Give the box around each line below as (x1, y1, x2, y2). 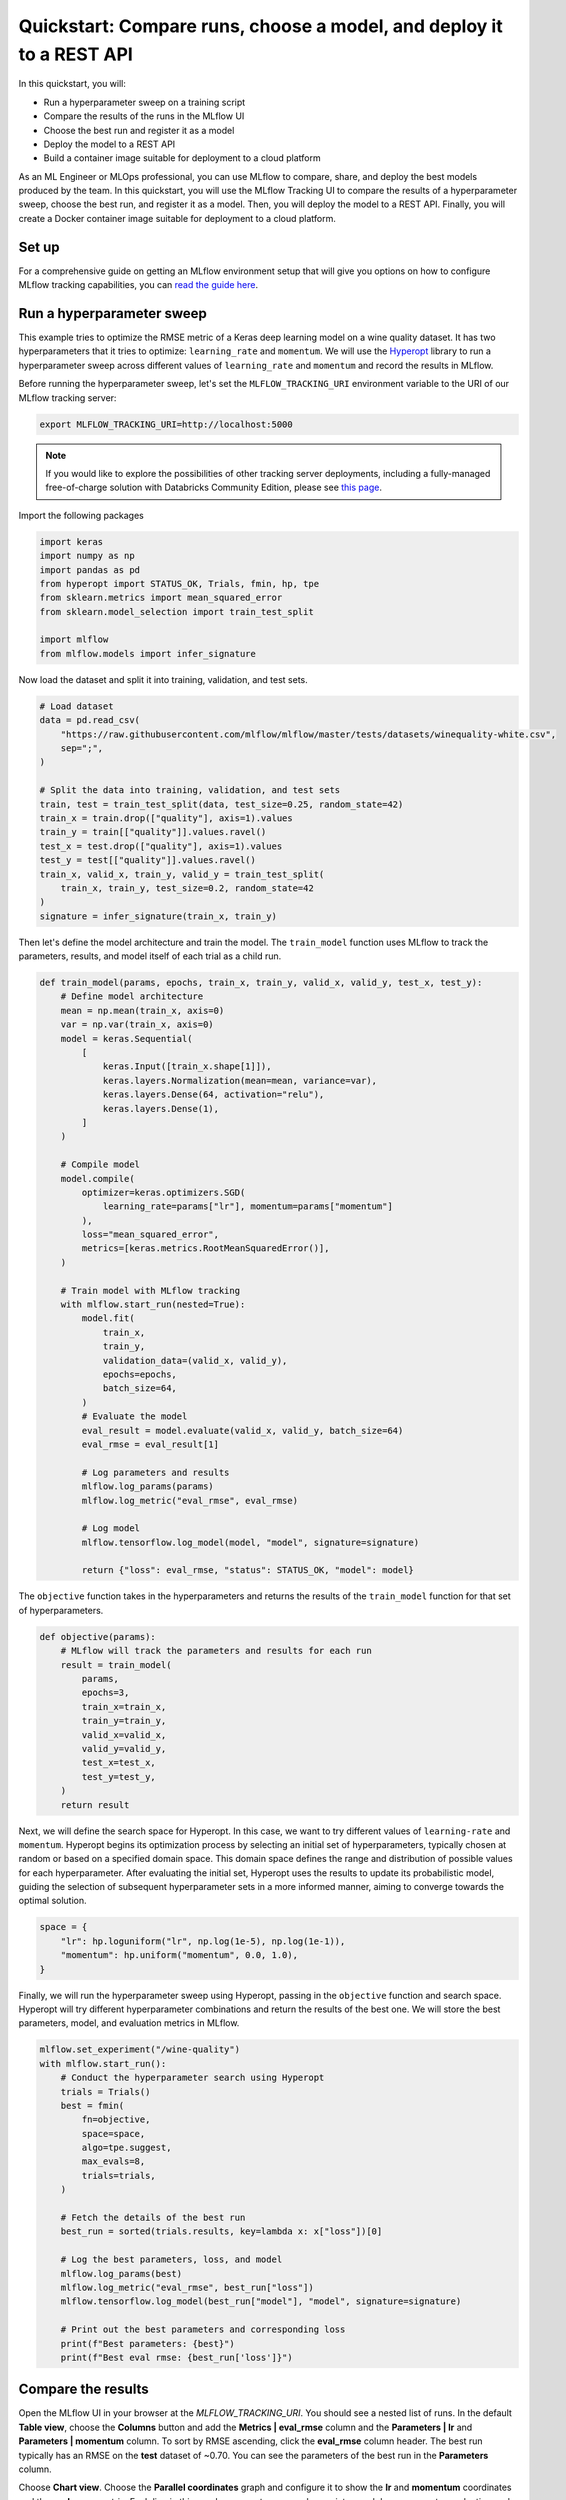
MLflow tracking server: (18, 391, 117, 404)
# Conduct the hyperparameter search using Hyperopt (60, 2072, 325, 2084)
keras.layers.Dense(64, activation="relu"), (102, 1089, 325, 1100)
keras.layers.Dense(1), (102, 1103, 220, 1114)
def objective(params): (39, 1631, 157, 1642)
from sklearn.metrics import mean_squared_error (39, 592, 283, 604)
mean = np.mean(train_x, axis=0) (60, 1005, 225, 1016)
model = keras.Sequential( (60, 1033, 194, 1044)
